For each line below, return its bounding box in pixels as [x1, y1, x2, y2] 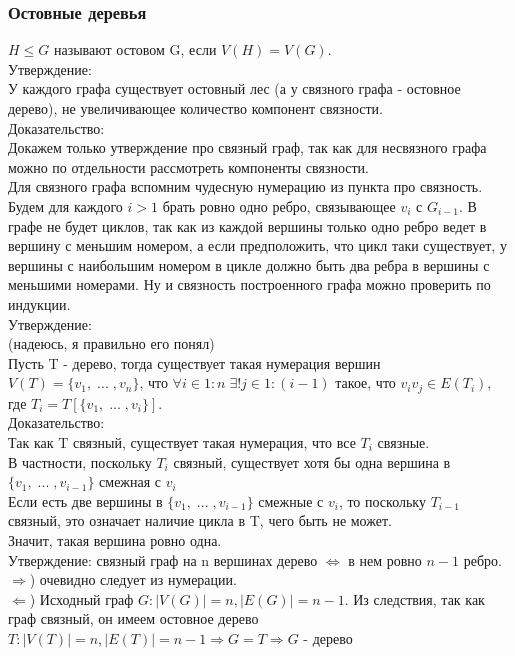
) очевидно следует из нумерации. [29, 569, 237, 590]
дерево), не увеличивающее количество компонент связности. [8, 98, 383, 118]
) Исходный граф [29, 588, 134, 609]
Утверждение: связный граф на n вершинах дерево [8, 549, 318, 570]
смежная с [99, 471, 162, 492]
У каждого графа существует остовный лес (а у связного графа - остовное [8, 78, 461, 99]
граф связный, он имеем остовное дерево [8, 608, 259, 629]
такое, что [335, 372, 396, 393]
